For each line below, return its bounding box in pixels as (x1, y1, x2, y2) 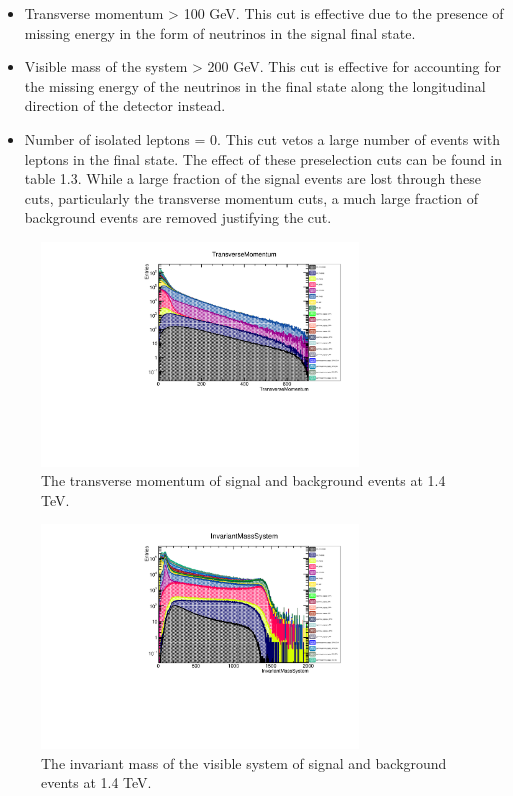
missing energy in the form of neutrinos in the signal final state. (24, 22, 416, 43)
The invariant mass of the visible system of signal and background (41, 752, 447, 773)
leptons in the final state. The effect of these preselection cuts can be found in (24, 148, 502, 169)
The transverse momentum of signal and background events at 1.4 (41, 470, 446, 491)
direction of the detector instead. (24, 95, 226, 116)
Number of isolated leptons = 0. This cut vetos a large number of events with (24, 128, 501, 149)
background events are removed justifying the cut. (24, 207, 332, 228)
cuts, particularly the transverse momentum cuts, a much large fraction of (24, 187, 478, 208)
